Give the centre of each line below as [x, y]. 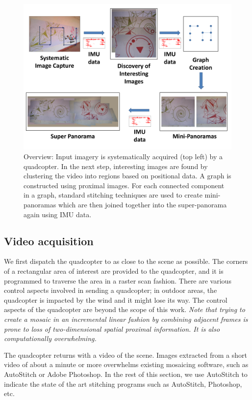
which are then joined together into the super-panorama [142, 205]
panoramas [40, 205]
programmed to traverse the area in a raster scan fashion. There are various [118, 280]
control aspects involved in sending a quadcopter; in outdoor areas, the [111, 290]
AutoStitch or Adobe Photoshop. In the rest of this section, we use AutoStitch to [126, 374]
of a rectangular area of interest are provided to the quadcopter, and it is [114, 271]
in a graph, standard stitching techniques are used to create [113, 195]
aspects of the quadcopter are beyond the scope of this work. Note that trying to [125, 309]
